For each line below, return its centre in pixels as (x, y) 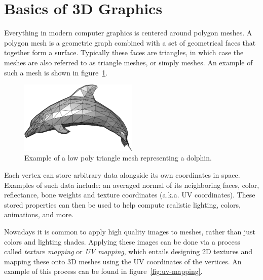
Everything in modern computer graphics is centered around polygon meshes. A (128, 33)
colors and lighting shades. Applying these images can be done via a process (122, 241)
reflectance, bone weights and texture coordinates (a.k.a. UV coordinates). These (130, 195)
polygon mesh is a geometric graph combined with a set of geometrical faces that (130, 42)
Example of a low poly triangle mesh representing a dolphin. (118, 158)
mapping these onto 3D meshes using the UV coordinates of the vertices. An (123, 261)
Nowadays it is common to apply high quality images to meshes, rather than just (130, 231)
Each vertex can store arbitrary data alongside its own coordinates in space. (122, 175)
